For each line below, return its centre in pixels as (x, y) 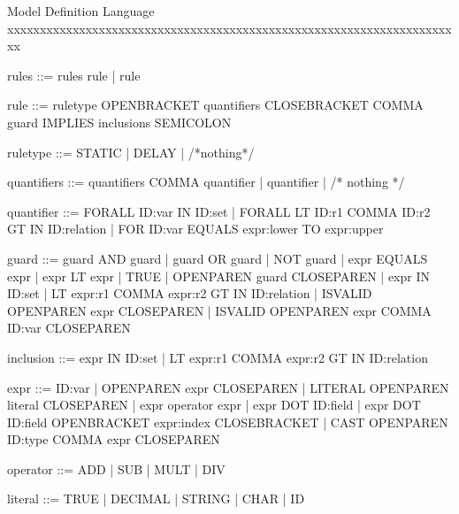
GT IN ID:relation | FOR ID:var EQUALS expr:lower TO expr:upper (195, 229)
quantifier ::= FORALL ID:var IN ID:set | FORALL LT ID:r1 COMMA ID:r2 (219, 211)
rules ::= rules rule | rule (74, 75)
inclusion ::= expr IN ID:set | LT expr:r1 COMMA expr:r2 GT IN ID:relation (218, 357)
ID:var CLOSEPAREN (69, 328)
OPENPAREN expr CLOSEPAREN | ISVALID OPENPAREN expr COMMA (219, 310)
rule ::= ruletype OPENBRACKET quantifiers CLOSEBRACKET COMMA (215, 105)
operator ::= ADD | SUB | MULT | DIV (116, 468)
